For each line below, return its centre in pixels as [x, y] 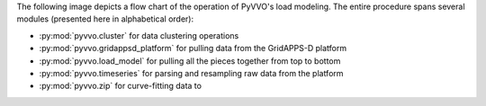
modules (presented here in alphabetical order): [105, 19]
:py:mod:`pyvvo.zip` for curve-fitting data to [121, 86]
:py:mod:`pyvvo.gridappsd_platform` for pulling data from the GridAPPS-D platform [193, 49]
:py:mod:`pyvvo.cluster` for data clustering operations [139, 35]
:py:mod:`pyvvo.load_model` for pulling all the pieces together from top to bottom [190, 61]
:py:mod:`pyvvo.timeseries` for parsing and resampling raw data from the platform [191, 73]
